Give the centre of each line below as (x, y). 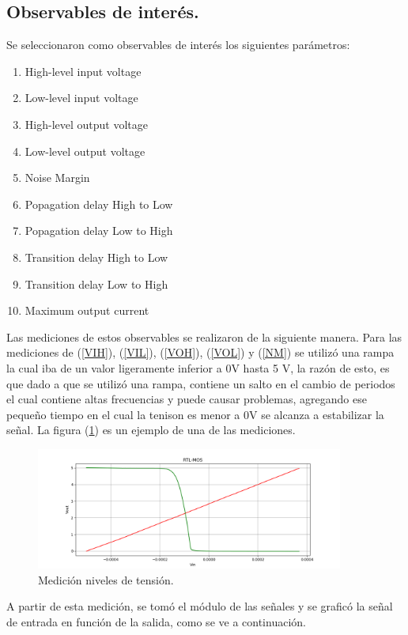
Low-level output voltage (85, 151)
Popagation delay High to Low (99, 204)
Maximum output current (87, 310)
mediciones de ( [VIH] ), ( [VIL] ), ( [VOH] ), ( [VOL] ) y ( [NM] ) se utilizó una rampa (200, 352)
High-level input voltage (83, 71)
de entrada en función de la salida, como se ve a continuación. (156, 621)
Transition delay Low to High (96, 283)
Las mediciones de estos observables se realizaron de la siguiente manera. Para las (204, 336)
